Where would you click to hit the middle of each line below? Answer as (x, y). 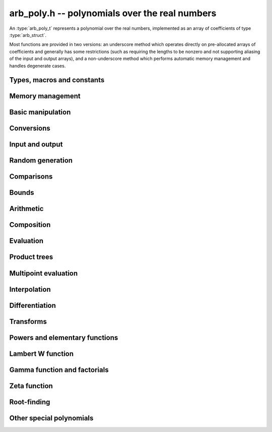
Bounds (22, 193)
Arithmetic (26, 209)
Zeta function (31, 386)
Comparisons (31, 177)
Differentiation (33, 305)
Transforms (28, 321)
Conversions (30, 128)
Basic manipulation (40, 112)
